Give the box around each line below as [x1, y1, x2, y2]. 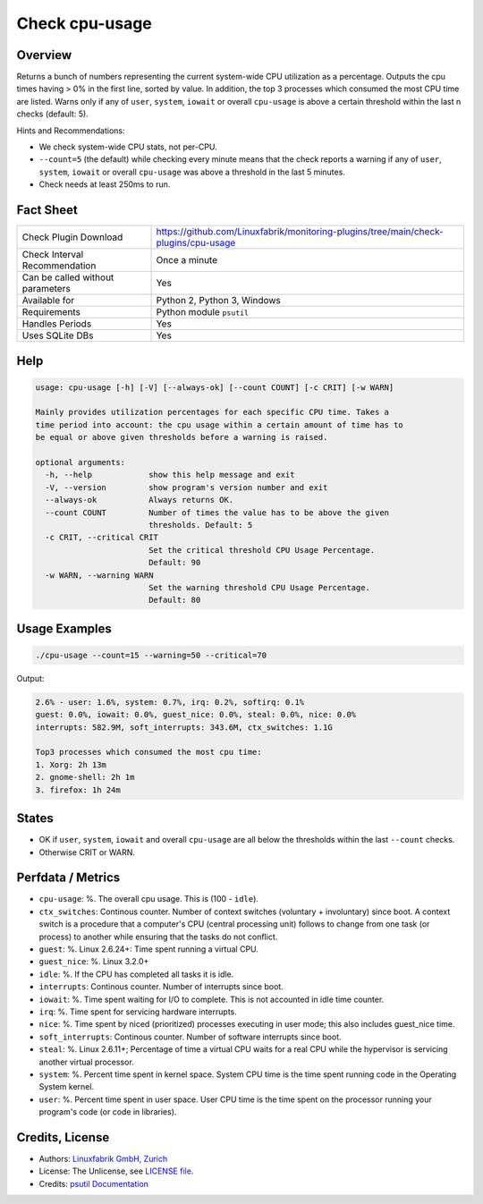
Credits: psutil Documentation [38, 1178, 149, 1189]
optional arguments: [35, 457, 125, 468]
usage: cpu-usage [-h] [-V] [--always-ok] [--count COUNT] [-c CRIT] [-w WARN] [35, 382, 394, 393]
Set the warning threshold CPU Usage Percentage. [148, 582, 371, 592]
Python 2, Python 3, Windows [156, 294, 282, 307]
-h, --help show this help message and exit [45, 470, 295, 480]
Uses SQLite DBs [21, 329, 94, 342]
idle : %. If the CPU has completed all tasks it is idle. [38, 969, 234, 979]
